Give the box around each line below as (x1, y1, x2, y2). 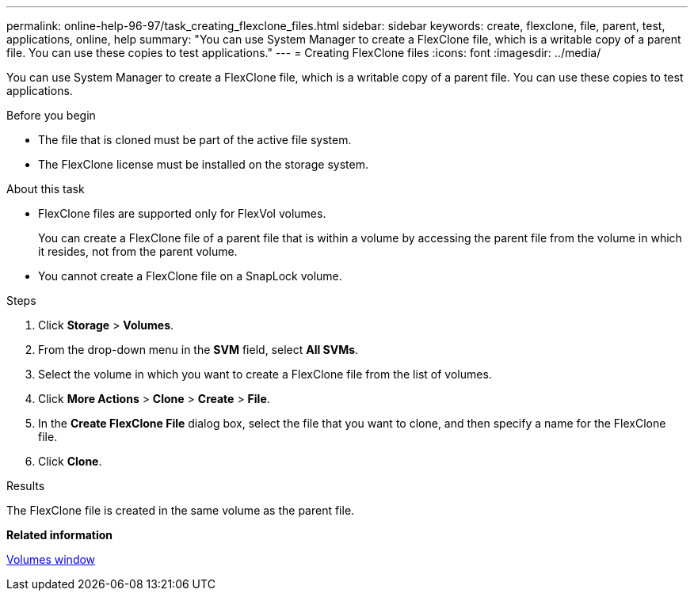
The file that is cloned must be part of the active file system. (38, 133, 352, 146)
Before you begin (6, 108, 96, 122)
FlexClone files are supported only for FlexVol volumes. (38, 207, 326, 220)
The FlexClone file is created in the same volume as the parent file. (6, 504, 355, 517)
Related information (6, 528, 113, 542)
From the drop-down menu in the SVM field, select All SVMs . (38, 343, 359, 356)
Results (6, 479, 45, 492)
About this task (6, 182, 85, 196)
